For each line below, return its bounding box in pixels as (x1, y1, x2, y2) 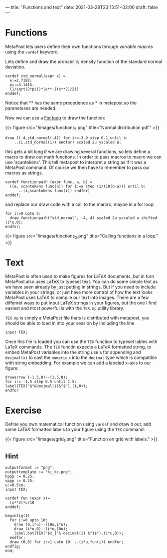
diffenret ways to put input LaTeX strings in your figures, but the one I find (5, 300, 157, 306)
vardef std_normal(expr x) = (5, 73, 66, 78)
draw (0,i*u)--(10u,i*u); (14, 522, 68, 527)
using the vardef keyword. (5, 48, 59, 54)
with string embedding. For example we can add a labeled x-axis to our (5, 360, 151, 366)
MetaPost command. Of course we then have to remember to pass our (5, 164, 151, 170)
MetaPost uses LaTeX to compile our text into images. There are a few (5, 294, 149, 300)
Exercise (5, 404, 42, 416)
